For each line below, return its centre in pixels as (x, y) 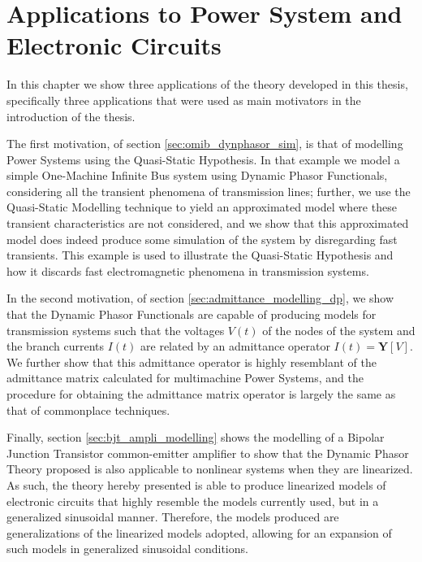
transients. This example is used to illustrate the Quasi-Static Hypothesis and (200, 255)
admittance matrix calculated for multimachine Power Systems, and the (185, 378)
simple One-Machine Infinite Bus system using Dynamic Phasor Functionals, (197, 175)
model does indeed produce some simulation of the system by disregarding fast (202, 239)
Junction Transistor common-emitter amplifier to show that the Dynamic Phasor (208, 453)
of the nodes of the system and (339, 330)
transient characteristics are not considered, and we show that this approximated (208, 223)
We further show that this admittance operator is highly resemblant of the (192, 362)
